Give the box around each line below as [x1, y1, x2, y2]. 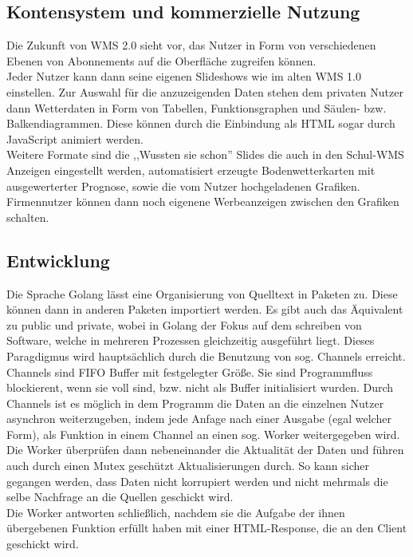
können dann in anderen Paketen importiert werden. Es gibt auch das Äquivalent [6, 301, 403, 318]
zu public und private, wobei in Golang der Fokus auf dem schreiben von [6, 316, 362, 333]
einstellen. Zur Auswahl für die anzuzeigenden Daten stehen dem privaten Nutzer [6, 83, 403, 100]
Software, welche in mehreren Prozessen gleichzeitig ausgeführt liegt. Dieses [6, 332, 375, 349]
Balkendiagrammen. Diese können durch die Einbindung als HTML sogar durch [6, 115, 395, 132]
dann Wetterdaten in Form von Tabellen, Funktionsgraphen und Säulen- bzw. [6, 99, 387, 116]
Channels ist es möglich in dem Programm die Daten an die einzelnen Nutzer [6, 394, 384, 411]
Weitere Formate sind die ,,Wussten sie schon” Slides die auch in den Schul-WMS [6, 146, 404, 163]
